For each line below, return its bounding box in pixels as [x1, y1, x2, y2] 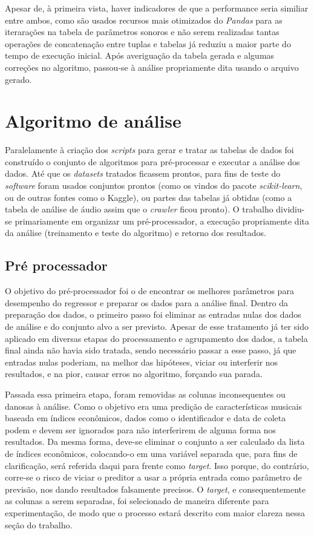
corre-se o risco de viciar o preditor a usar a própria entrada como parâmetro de [5, 471, 302, 484]
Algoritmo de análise [5, 108, 182, 133]
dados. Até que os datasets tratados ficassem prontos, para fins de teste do [5, 167, 281, 180]
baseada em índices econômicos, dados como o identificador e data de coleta [5, 412, 286, 424]
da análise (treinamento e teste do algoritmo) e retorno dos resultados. [5, 226, 266, 239]
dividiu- [276, 203, 305, 215]
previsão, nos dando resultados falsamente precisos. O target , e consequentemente [5, 482, 306, 495]
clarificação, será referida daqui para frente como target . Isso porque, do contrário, [5, 459, 309, 471]
